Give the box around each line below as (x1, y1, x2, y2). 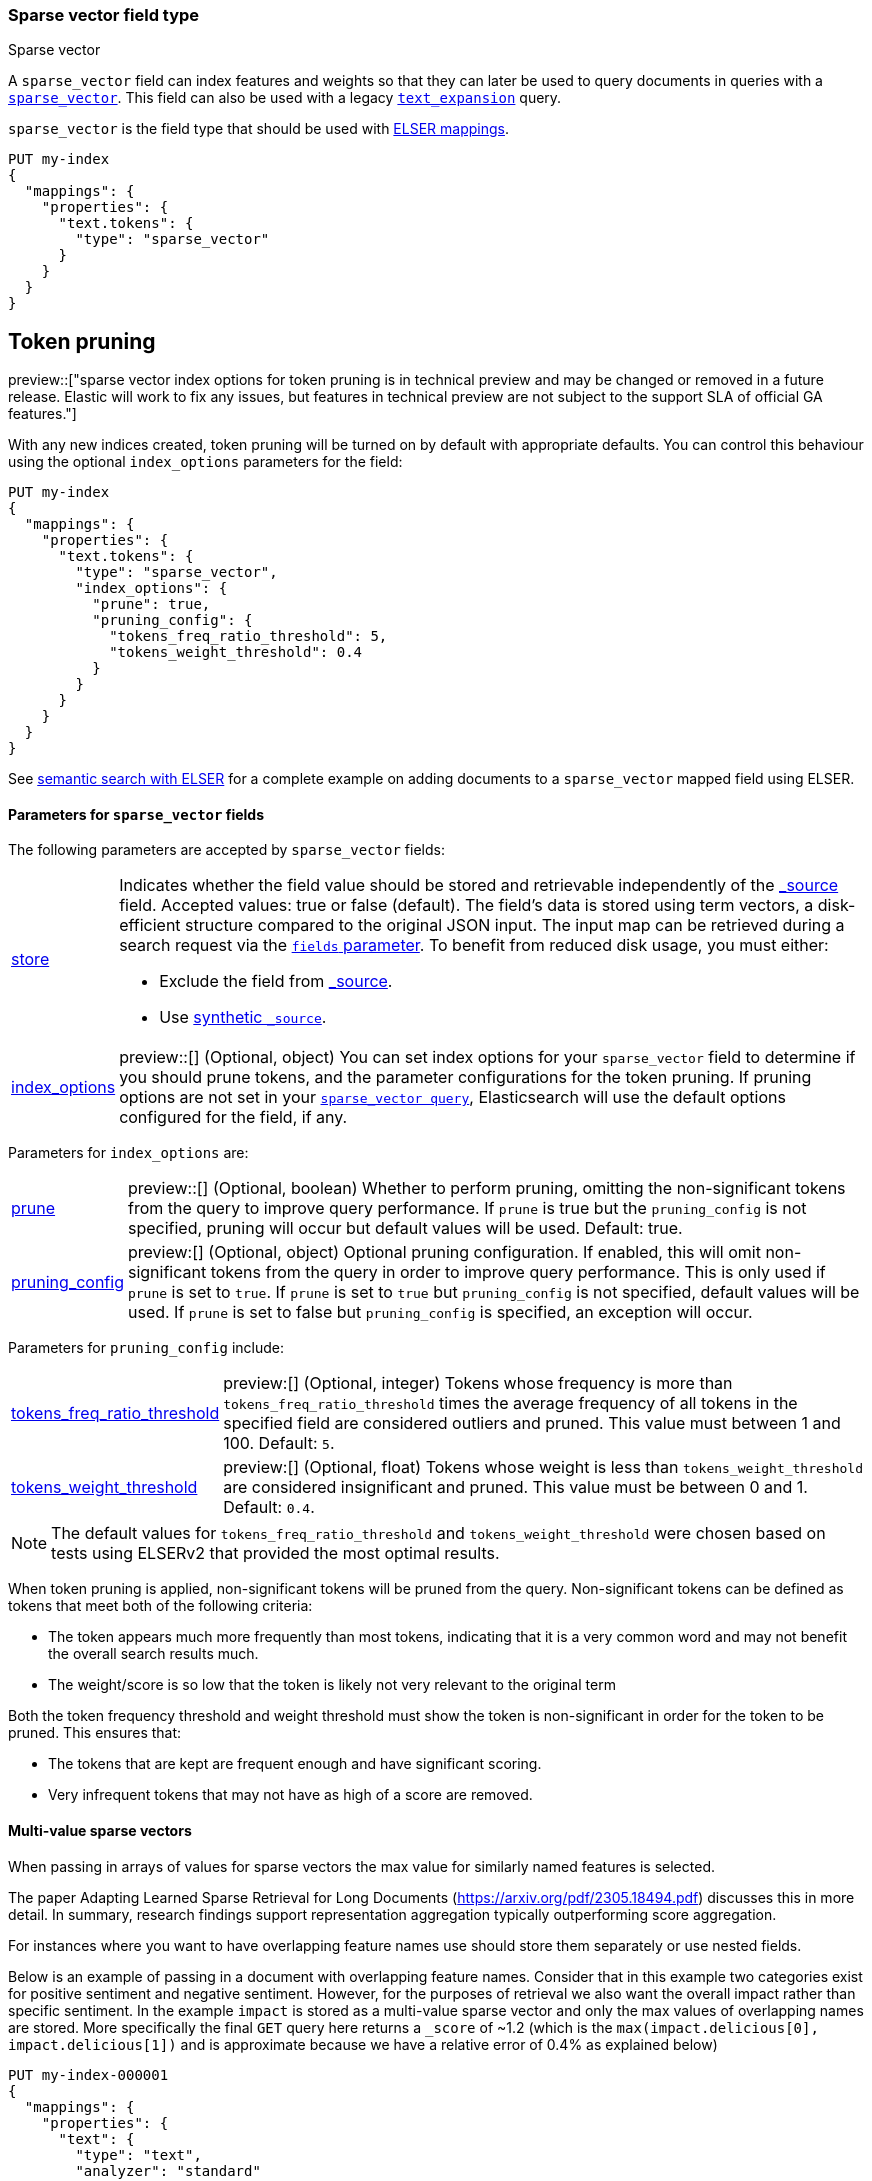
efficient (119, 915, 181, 936)
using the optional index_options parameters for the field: (8, 453, 403, 471)
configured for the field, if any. (119, 1107, 348, 1128)
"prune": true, (92, 596, 211, 613)
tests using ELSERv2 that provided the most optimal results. (51, 1543, 500, 1564)
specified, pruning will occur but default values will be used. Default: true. (127, 1218, 683, 1239)
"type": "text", (75, 2146, 202, 2163)
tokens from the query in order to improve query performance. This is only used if (210, 1262, 826, 1283)
